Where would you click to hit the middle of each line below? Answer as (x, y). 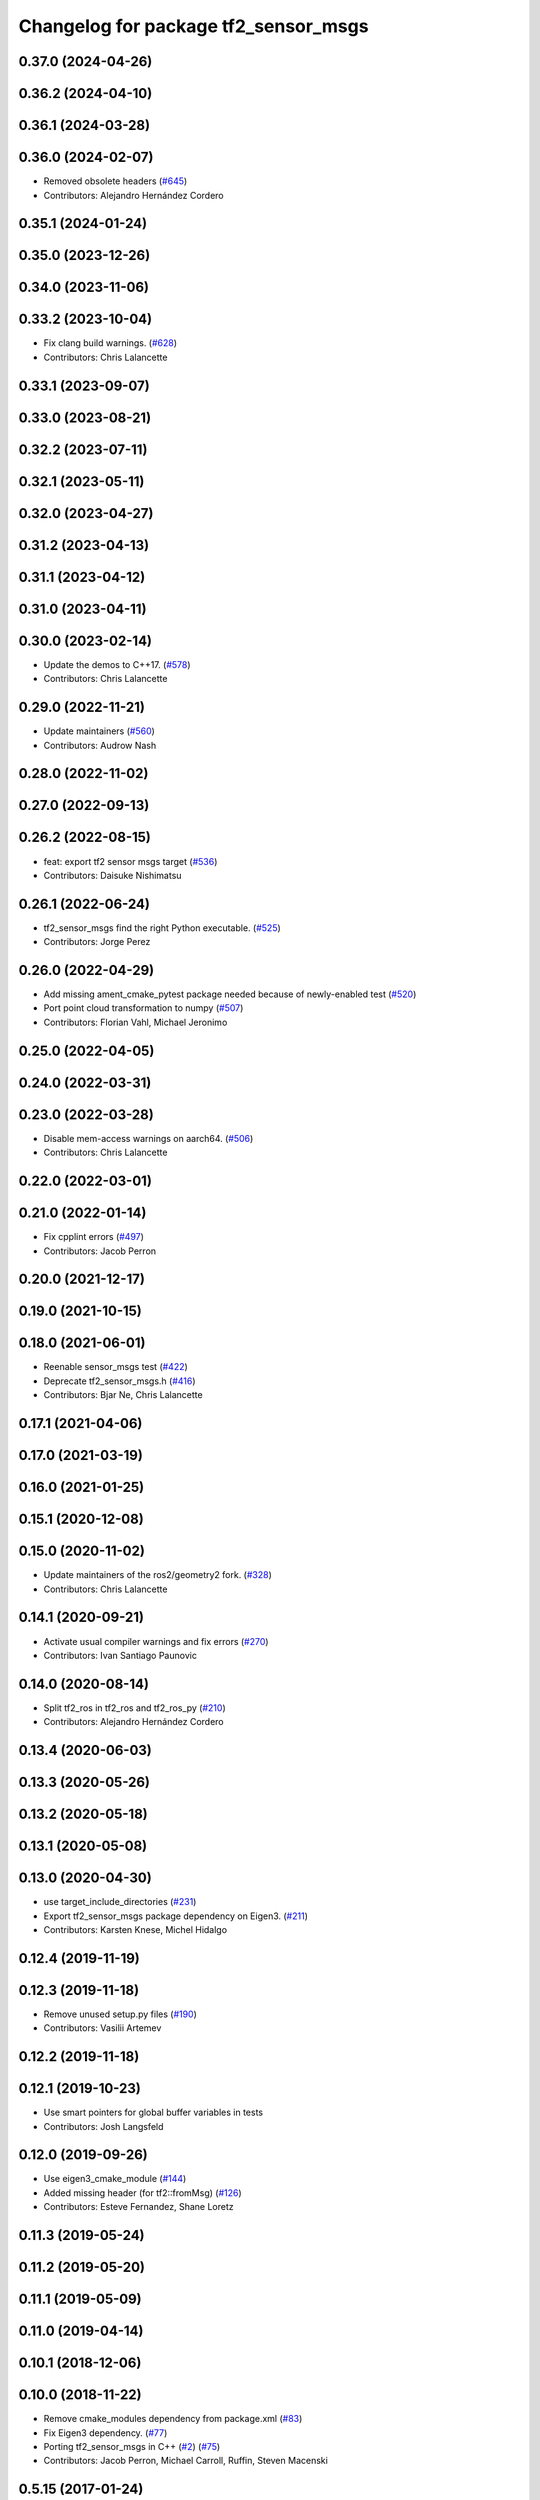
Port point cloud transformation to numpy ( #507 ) (143, 1008)
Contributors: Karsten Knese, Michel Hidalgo (135, 1929)
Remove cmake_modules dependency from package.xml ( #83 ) (173, 2419)
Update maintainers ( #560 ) (99, 731)
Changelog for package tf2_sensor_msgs (193, 26)
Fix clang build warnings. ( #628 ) (110, 343)
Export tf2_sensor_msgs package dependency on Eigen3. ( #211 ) (176, 1916)
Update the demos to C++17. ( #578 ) (117, 664)
